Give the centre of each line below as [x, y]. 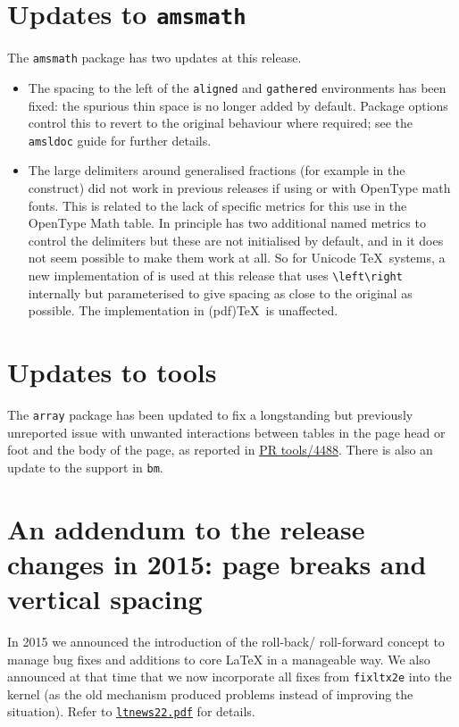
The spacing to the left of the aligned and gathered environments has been [237, 87]
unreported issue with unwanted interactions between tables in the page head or [226, 432]
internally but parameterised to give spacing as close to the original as [220, 292]
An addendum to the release [186, 528]
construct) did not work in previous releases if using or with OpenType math [239, 188]
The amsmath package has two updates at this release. [154, 58]
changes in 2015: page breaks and [217, 563]
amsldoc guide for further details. [120, 140]
